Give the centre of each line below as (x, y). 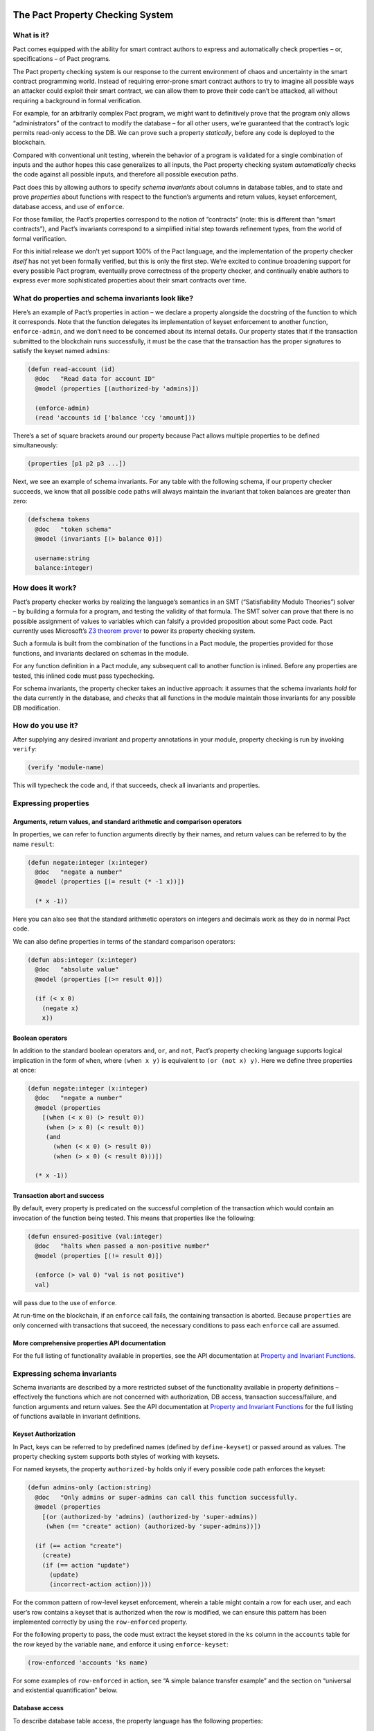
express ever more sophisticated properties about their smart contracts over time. (130, 280)
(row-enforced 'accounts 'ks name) (88, 1662)
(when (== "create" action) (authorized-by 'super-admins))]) (153, 1526)
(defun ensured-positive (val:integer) (95, 1236)
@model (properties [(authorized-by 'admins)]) (117, 388)
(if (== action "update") (86, 1565)
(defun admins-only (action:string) (90, 1488)
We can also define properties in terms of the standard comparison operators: (124, 941)
